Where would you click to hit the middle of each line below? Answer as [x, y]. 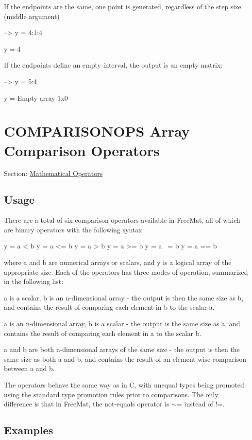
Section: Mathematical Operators [53, 173]
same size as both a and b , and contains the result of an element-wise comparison [125, 359]
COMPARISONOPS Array [97, 131]
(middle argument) [32, 16]
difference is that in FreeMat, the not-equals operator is [87, 404]
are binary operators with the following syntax [73, 229]
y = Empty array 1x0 [36, 97]
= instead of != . [201, 404]
